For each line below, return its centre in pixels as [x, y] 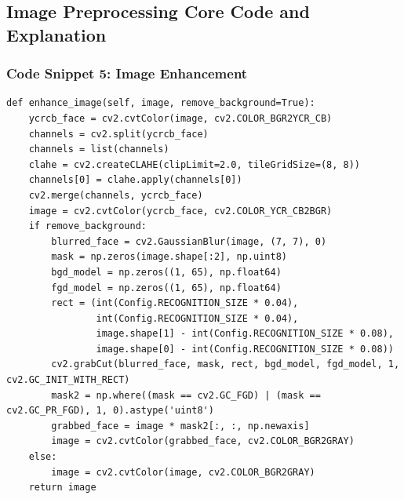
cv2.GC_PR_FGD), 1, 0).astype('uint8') [110, 411]
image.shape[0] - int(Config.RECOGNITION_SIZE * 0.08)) [245, 349]
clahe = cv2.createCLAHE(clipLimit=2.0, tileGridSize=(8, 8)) [195, 164]
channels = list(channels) [99, 149]
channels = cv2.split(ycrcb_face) [118, 134]
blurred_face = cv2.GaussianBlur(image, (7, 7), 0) [189, 241]
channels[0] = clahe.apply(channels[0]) [135, 180]
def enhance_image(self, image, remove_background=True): [161, 103]
